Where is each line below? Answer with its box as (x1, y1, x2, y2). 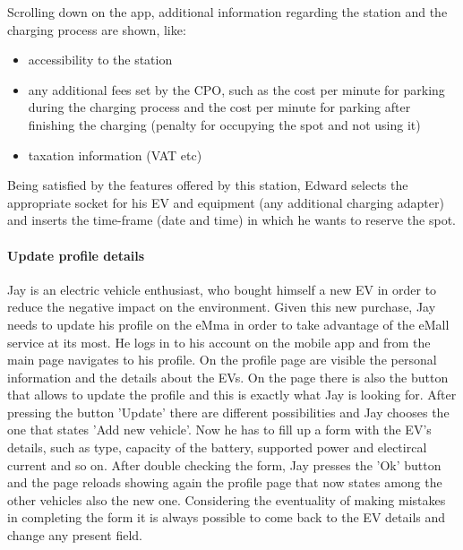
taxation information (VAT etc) (28, 145, 202, 164)
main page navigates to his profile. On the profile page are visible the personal (7, 350, 437, 369)
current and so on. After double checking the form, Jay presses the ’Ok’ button (7, 455, 442, 474)
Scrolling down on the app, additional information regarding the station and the (7, 3, 448, 21)
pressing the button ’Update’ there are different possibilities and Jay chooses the (7, 402, 450, 421)
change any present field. (7, 526, 143, 545)
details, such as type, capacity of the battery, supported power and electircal (7, 438, 427, 457)
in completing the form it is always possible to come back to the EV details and (7, 508, 446, 527)
